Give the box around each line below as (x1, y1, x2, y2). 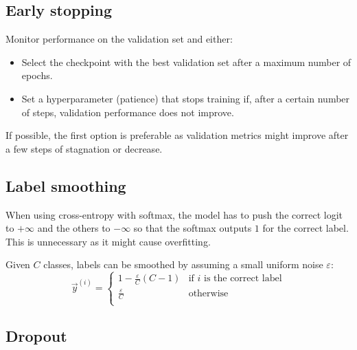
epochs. (21, 68, 53, 83)
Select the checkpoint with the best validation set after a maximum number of (21, 54, 352, 69)
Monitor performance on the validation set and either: (5, 32, 233, 46)
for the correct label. (262, 221, 349, 235)
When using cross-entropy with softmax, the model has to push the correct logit (5, 207, 343, 221)
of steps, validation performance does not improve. (21, 105, 234, 119)
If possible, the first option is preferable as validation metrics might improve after (5, 128, 349, 142)
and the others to (37, 221, 111, 235)
